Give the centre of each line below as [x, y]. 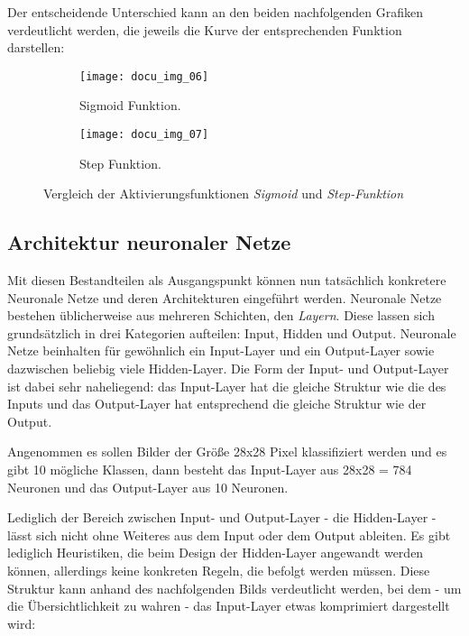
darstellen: [36, 47]
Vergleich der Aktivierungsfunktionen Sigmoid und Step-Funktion [224, 194]
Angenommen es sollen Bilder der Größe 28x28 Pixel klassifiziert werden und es [227, 452]
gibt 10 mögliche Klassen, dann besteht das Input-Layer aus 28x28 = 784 [210, 470]
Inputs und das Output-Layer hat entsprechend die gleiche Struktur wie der [217, 404]
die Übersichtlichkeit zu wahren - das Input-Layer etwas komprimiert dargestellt [229, 606]
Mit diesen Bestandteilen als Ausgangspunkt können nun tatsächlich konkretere [227, 280]
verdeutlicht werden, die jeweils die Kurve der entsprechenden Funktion [205, 29]
